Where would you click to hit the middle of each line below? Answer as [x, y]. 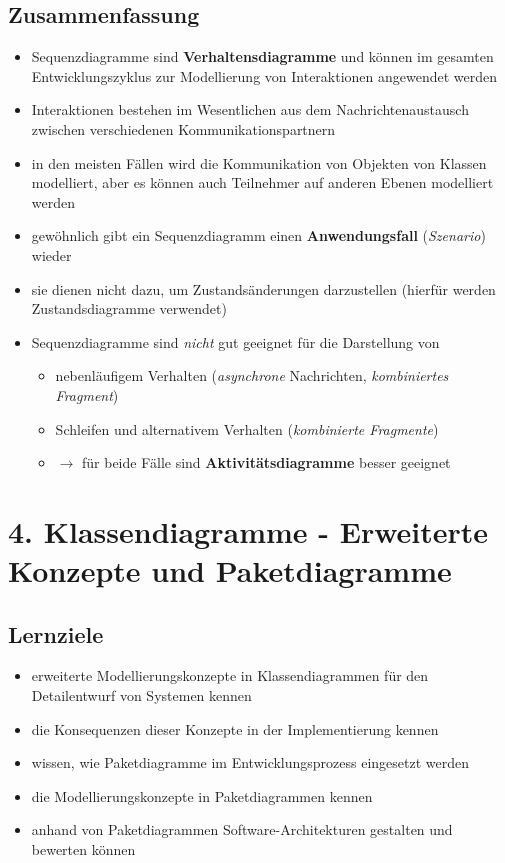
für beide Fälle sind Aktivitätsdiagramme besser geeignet [266, 462]
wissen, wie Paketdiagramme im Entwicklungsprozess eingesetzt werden [250, 762]
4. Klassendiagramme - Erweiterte [248, 530]
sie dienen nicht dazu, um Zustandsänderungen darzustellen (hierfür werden [263, 288]
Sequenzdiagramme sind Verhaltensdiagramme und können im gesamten [262, 56]
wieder [51, 254]
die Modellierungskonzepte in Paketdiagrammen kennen [202, 795]
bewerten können [83, 849]
